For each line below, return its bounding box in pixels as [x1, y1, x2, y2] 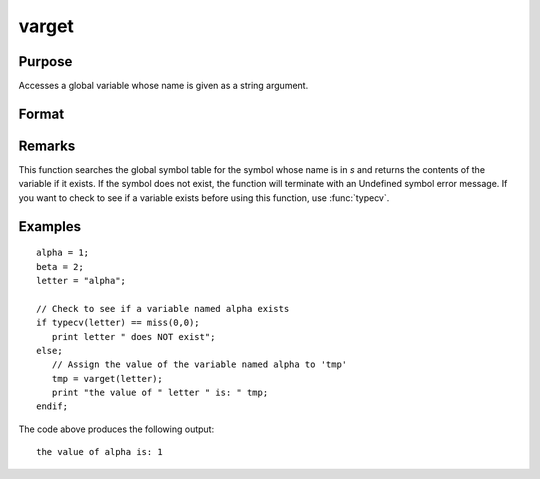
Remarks [18, 137, 76, 154]
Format [18, 105, 65, 122]
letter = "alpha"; [36, 275, 127, 286]
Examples [18, 218, 82, 235]
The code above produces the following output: [18, 423, 215, 435]
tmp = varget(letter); [51, 373, 164, 384]
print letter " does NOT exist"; [51, 331, 216, 342]
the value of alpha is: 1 [36, 446, 164, 458]
